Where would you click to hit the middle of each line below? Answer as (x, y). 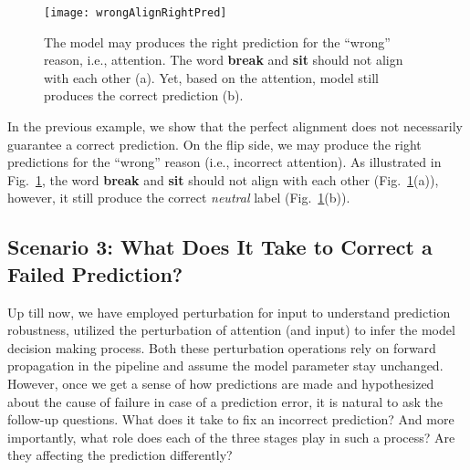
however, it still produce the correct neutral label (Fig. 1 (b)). (179, 198)
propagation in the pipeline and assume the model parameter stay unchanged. (225, 366)
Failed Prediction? (95, 273)
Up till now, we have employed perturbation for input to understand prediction (229, 312)
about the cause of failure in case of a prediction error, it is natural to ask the (225, 401)
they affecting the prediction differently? (120, 455)
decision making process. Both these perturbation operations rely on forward (222, 347)
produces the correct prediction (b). (144, 95)
